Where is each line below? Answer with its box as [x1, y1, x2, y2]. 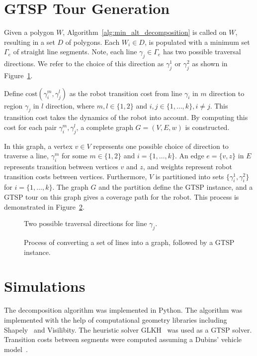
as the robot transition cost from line [69, 88, 182, 98]
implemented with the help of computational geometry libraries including [4, 314, 227, 325]
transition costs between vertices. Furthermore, [4, 171, 147, 181]
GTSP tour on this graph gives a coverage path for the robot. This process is [4, 192, 239, 202]
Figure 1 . [4, 70, 33, 80]
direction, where [45, 100, 95, 111]
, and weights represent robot [143, 161, 232, 172]
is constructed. [185, 121, 230, 132]
